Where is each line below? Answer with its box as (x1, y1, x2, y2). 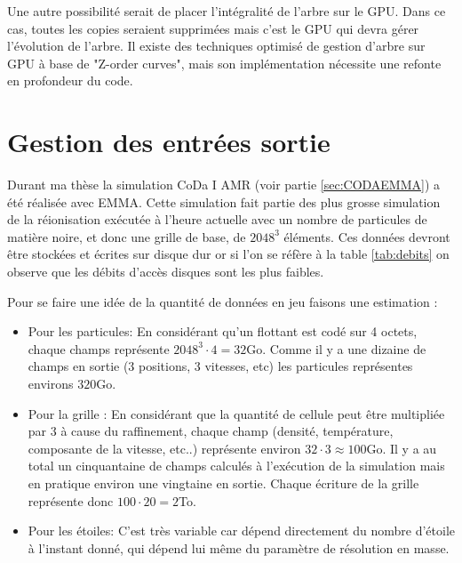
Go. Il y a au (366, 438, 437, 457)
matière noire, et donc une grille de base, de (7, 227, 246, 245)
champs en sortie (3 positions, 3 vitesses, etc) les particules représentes (28, 357, 413, 375)
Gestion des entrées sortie (7, 124, 331, 160)
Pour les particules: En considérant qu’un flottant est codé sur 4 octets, (28, 322, 418, 341)
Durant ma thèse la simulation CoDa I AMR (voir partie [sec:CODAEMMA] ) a (7, 175, 441, 194)
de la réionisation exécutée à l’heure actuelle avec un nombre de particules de (7, 210, 427, 229)
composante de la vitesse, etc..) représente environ (28, 438, 301, 457)
